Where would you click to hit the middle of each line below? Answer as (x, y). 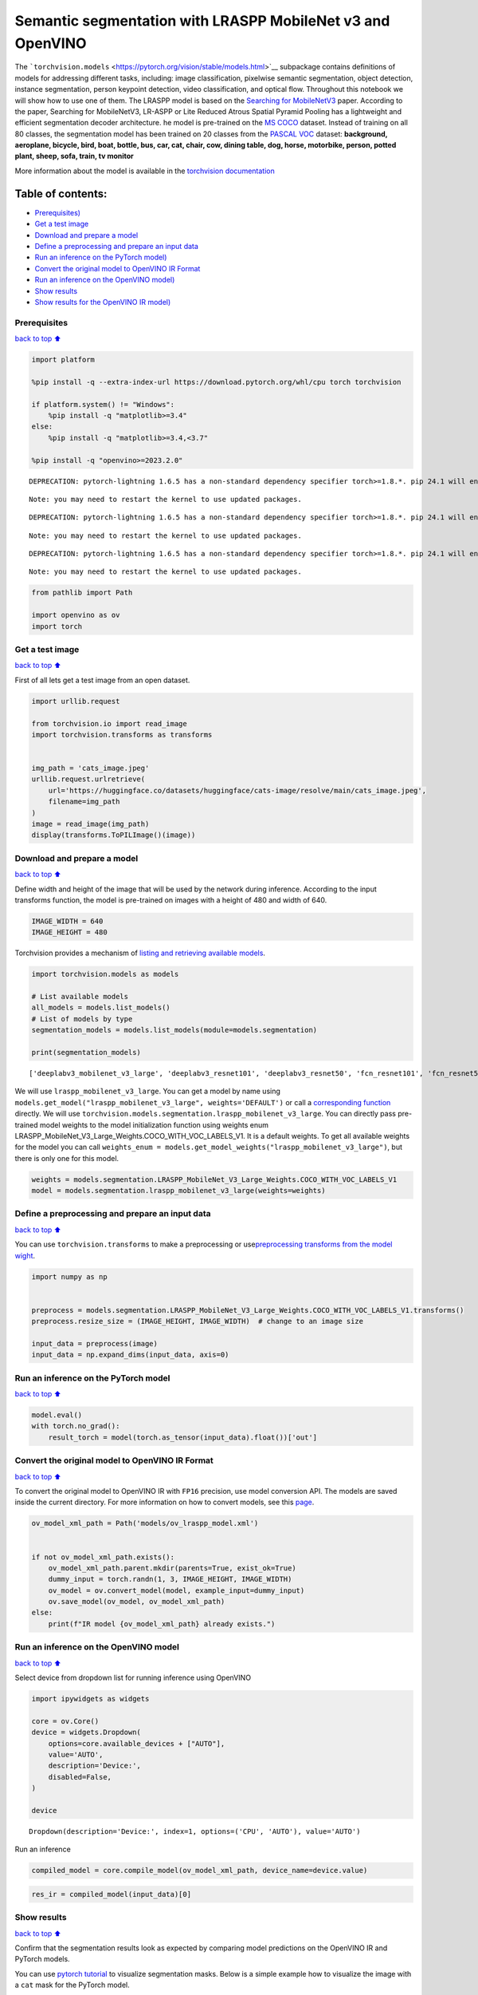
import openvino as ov (76, 615)
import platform (63, 360)
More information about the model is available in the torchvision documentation (145, 171)
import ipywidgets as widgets (90, 1699)
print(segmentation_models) (86, 1053)
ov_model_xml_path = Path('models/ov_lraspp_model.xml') (145, 1523)
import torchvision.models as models (105, 974)
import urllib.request (76, 701)
